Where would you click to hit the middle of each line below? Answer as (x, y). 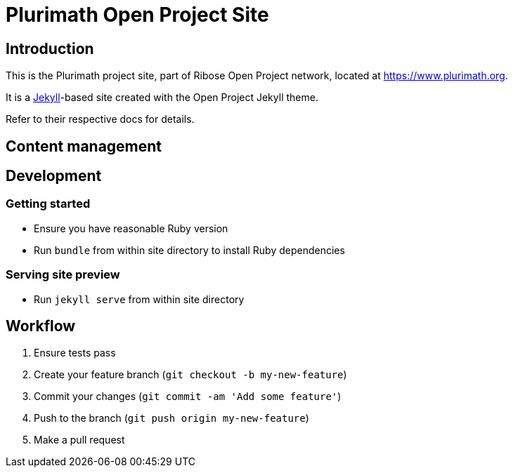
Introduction (50, 48)
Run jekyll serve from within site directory (139, 299)
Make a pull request (79, 440)
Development (54, 176)
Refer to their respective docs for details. (100, 119)
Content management (84, 146)
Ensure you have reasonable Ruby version (131, 228)
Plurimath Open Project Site (137, 15)
